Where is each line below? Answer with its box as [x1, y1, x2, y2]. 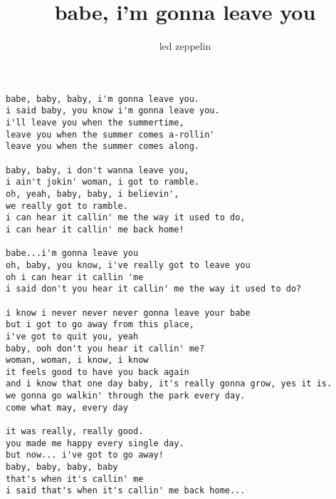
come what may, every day [6, 402, 128, 413]
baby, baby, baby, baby [6, 462, 118, 473]
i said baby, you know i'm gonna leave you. [6, 106, 220, 116]
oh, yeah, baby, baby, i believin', [6, 188, 179, 199]
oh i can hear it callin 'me [6, 272, 144, 282]
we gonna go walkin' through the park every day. [6, 391, 246, 401]
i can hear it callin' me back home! [6, 224, 184, 235]
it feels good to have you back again [6, 366, 189, 377]
